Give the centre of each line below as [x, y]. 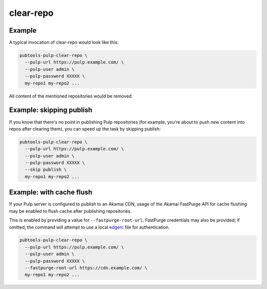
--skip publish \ [46, 170]
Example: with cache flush [51, 192]
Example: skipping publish [51, 110]
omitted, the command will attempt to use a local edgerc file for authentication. [89, 227]
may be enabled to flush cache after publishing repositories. [70, 211]
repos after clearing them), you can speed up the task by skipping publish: [85, 129]
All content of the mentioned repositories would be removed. [71, 96]
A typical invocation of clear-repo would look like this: [64, 43]
